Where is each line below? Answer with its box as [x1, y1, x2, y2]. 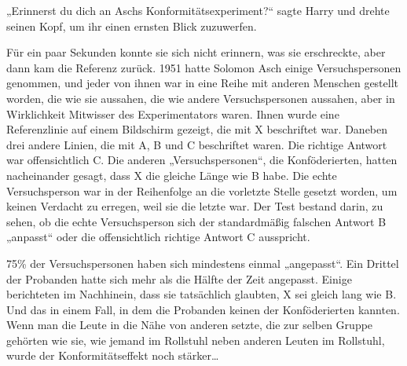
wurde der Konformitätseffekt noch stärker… [6, 347, 219, 364]
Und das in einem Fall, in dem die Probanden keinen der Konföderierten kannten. [6, 301, 400, 317]
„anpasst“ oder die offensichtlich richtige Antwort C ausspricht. [6, 229, 310, 245]
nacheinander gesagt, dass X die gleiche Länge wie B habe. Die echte [6, 167, 337, 183]
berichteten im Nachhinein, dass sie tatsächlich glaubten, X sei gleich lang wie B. [6, 286, 397, 302]
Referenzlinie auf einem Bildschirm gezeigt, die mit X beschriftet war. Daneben [6, 121, 388, 137]
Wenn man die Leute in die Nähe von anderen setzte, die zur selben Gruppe [6, 317, 373, 333]
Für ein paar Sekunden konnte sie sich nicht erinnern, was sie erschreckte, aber [6, 44, 386, 60]
